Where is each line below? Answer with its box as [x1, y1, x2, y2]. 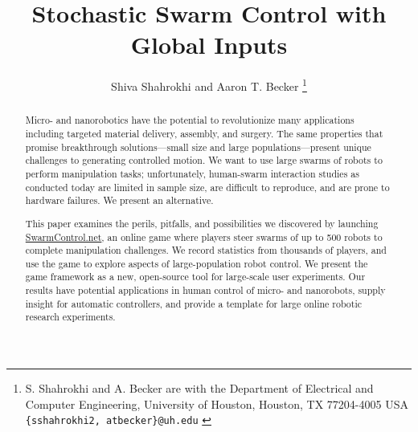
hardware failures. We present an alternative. [25, 194, 214, 207]
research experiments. [25, 310, 116, 324]
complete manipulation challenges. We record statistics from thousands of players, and [25, 243, 387, 257]
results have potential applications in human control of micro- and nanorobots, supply [25, 283, 386, 297]
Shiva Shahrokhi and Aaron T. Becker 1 [111, 75, 307, 94]
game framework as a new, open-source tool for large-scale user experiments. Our [25, 270, 366, 283]
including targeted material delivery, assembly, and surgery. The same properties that [25, 127, 383, 141]
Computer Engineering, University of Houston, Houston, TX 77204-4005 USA [25, 395, 408, 412]
